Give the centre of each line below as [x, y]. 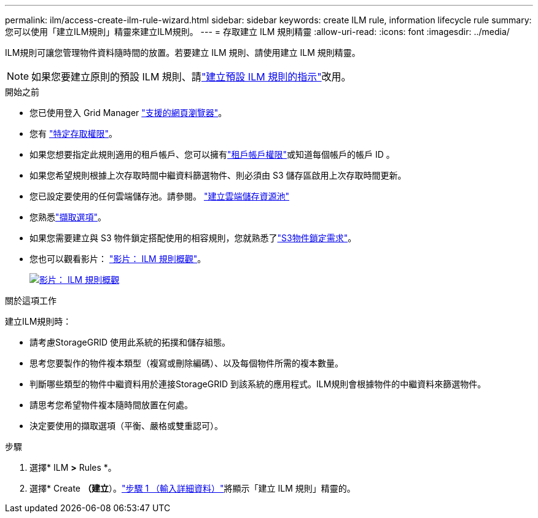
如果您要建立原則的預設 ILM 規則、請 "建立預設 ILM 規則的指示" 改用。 [191, 77]
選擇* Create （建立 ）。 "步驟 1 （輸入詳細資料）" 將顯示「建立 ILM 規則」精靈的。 [193, 488]
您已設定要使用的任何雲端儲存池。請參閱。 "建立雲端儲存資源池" [159, 196]
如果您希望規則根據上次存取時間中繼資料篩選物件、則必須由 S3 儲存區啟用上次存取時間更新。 [218, 175]
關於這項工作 [31, 300]
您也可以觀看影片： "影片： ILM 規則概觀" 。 [118, 259]
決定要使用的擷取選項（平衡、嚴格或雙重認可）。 [126, 426]
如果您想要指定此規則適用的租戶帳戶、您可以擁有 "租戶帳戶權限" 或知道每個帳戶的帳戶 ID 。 [212, 154]
